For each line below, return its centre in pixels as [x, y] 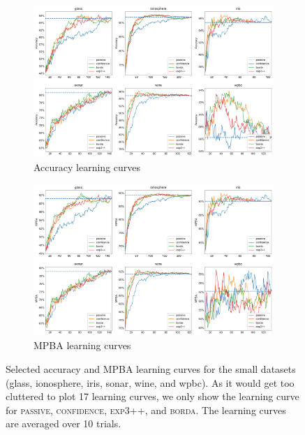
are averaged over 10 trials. [64, 423]
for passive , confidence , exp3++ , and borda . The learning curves [146, 410]
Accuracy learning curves [87, 167]
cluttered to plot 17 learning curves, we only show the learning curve [152, 396]
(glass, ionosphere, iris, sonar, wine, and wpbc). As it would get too [150, 382]
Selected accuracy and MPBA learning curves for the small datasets [151, 369]
